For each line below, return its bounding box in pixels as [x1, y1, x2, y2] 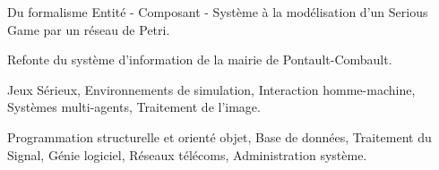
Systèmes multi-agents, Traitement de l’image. [7, 98, 261, 116]
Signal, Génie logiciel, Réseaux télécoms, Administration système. [7, 145, 367, 164]
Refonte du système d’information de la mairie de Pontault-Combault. [7, 50, 392, 69]
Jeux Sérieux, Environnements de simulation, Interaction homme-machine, [7, 80, 416, 98]
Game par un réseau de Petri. [7, 20, 170, 38]
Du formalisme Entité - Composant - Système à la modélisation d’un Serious [7, 3, 428, 21]
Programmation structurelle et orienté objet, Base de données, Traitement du [7, 127, 432, 146]
